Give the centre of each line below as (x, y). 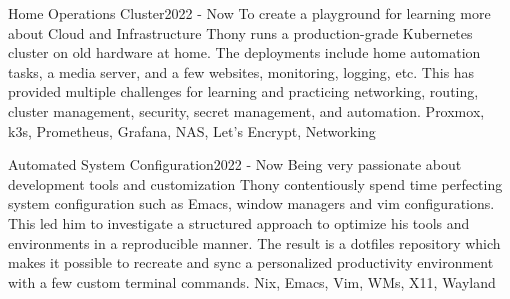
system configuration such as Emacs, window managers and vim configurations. (251, 203)
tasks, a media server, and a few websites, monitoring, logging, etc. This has (241, 71)
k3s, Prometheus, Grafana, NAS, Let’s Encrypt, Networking (192, 130)
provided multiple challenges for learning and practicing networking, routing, (243, 91)
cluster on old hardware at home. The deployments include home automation (244, 52)
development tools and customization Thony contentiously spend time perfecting (255, 183)
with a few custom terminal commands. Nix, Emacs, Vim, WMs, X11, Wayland (252, 281)
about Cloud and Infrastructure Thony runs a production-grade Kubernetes (240, 32)
